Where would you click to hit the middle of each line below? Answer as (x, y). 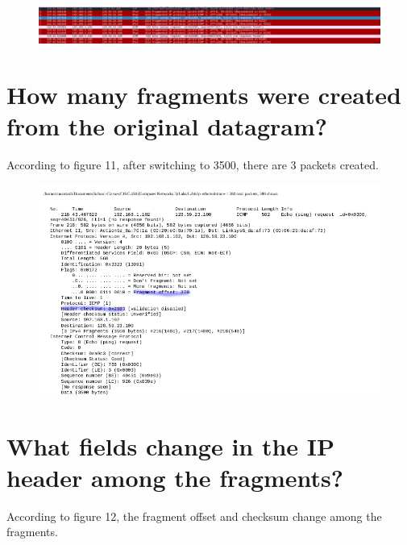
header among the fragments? (175, 477)
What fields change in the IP (171, 445)
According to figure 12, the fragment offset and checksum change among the (194, 516)
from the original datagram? (167, 126)
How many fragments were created (204, 95)
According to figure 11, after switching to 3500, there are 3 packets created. (193, 165)
